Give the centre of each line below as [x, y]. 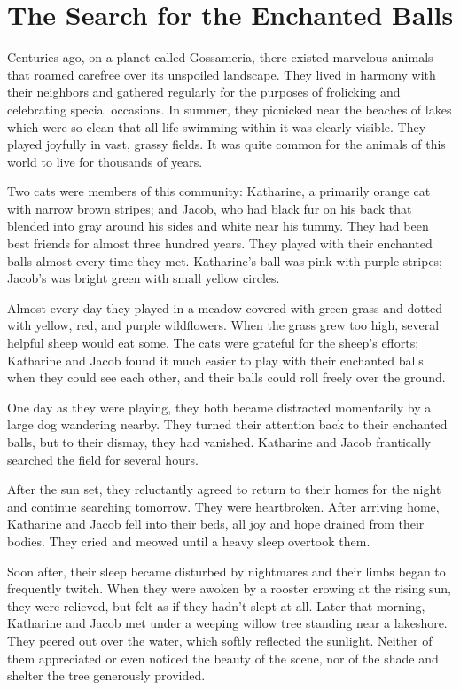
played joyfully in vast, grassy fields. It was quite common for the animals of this [226, 144]
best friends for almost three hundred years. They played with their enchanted [220, 243]
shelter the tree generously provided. [106, 675]
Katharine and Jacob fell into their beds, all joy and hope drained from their [216, 524]
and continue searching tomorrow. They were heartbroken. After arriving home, [223, 506]
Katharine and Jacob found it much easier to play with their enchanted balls [215, 360]
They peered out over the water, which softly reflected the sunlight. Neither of [220, 640]
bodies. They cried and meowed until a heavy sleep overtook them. [189, 541]
